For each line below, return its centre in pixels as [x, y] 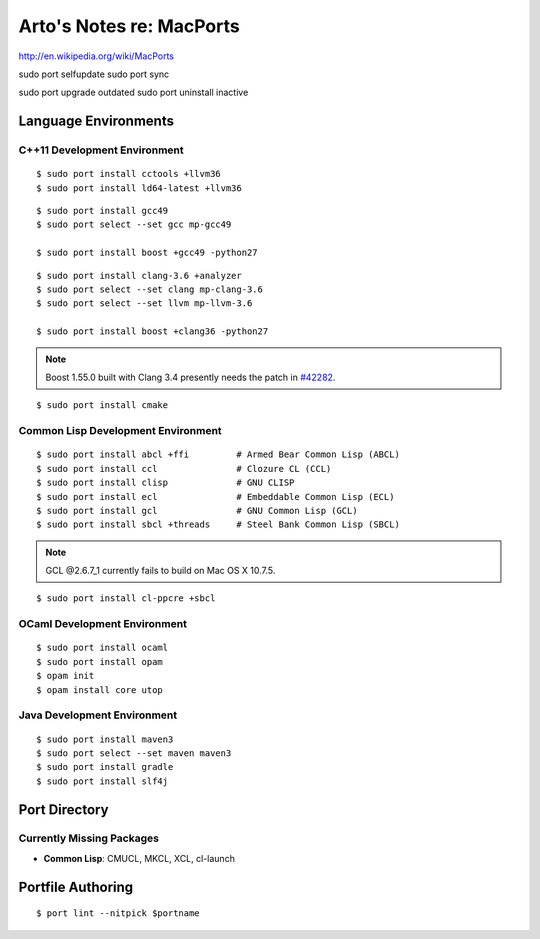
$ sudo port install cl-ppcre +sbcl [126, 598]
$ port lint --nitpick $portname [118, 913]
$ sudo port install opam [100, 661]
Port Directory [63, 809]
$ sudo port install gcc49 [102, 211]
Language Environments [96, 121]
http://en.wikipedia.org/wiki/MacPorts [96, 56]
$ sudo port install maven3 [105, 739]
